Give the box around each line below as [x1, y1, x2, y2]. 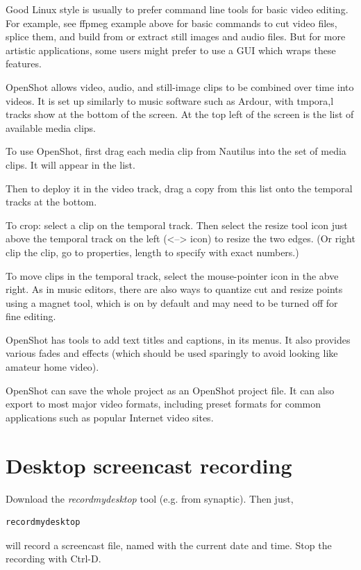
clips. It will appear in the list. [6, 157, 135, 171]
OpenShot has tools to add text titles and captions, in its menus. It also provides [6, 332, 351, 346]
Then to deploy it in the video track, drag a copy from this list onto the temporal [6, 181, 353, 195]
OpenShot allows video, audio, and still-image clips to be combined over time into [6, 79, 354, 94]
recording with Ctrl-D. [6, 551, 101, 566]
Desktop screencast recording [6, 451, 292, 479]
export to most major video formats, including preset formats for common [6, 396, 321, 411]
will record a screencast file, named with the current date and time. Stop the [6, 537, 332, 552]
